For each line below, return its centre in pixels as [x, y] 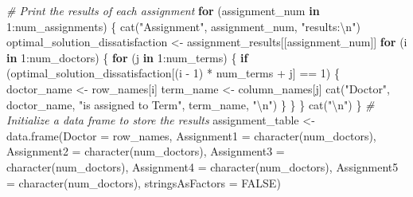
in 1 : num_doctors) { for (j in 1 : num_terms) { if [127, 57]
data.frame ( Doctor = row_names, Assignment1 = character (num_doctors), [191, 135]
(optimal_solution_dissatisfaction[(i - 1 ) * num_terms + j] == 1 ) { [173, 73]
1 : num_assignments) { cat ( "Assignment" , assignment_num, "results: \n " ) [183, 26]
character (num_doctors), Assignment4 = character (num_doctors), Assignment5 [203, 166]
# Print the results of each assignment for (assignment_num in [163, 10]
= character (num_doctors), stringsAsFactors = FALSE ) [144, 182]
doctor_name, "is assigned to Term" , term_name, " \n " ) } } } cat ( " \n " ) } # [191, 104]
